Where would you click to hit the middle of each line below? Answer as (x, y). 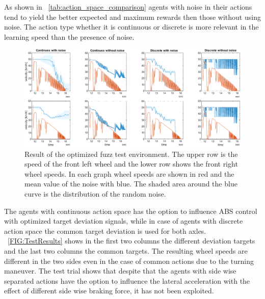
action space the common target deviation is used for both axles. (105, 230)
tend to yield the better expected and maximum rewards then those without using (132, 17)
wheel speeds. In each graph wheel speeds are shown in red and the (129, 173)
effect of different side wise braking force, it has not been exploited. (109, 291)
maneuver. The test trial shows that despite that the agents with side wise (120, 271)
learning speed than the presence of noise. (69, 36)
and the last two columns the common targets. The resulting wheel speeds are (126, 251)
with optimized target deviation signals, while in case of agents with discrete (124, 221)
